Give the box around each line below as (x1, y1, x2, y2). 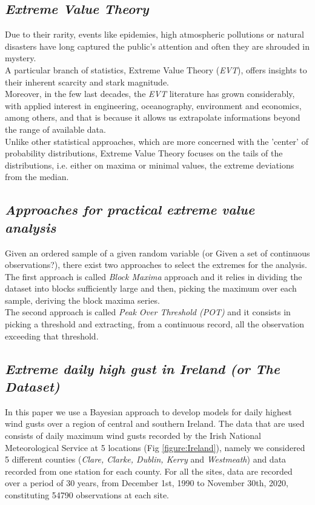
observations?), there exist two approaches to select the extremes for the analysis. (5, 258, 307, 271)
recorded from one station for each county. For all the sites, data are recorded (5, 464, 293, 477)
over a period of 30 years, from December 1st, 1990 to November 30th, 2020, (5, 477, 288, 489)
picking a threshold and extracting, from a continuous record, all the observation (5, 318, 305, 330)
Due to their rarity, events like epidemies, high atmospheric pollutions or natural (5, 28, 304, 41)
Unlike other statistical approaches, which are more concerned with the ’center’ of (5, 135, 308, 147)
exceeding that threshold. (5, 329, 99, 342)
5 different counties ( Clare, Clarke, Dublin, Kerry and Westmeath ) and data (5, 453, 287, 466)
